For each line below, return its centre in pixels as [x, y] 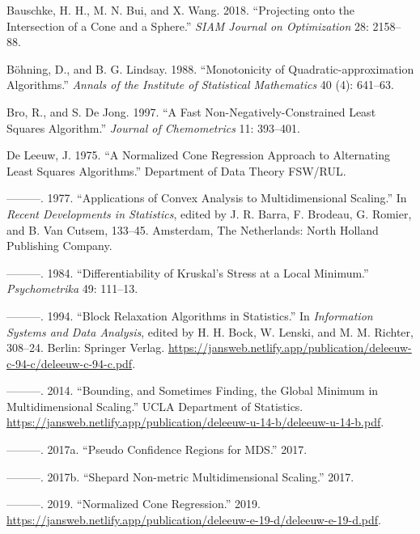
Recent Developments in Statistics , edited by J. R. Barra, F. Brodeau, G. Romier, [209, 213]
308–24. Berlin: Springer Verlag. [86, 348]
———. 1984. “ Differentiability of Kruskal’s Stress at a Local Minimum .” [188, 272]
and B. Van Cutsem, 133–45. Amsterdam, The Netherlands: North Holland [193, 229]
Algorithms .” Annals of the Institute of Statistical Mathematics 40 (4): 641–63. [200, 85]
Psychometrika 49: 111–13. [72, 288]
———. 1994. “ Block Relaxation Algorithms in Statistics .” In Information [190, 315]
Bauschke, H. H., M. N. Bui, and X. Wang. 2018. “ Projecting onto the [181, 10]
